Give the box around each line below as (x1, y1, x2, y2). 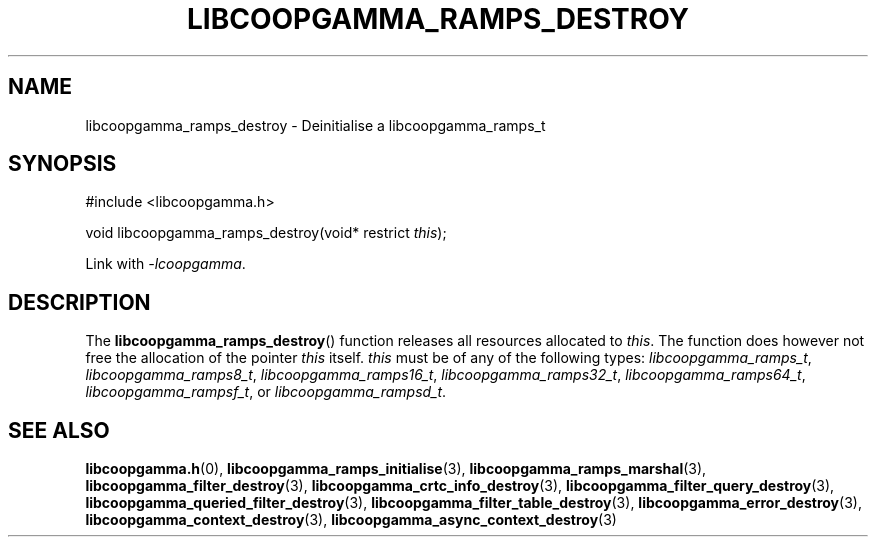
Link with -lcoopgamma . (85, 255, 246, 273)
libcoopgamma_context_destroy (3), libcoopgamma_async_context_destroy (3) (85, 511, 617, 529)
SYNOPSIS (8, 151, 117, 177)
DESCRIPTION (8, 289, 151, 315)
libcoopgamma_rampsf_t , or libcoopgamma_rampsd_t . (85, 383, 447, 401)
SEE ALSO (8, 417, 110, 443)
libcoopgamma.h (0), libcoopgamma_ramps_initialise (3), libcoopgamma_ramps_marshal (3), (85, 460, 707, 478)
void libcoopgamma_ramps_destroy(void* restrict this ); (85, 224, 447, 242)
